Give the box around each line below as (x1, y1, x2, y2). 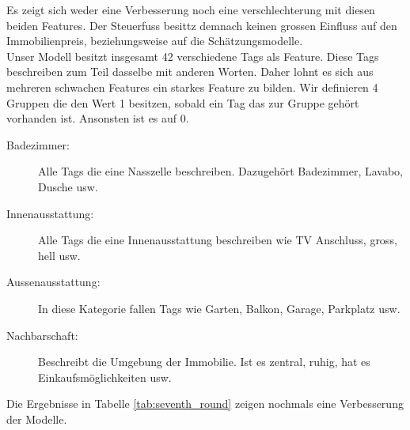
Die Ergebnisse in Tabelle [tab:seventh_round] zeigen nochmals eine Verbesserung (6, 395, 404, 412)
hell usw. (38, 247, 81, 263)
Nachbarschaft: (6, 326, 78, 343)
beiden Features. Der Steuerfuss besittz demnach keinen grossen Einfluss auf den (6, 17, 397, 33)
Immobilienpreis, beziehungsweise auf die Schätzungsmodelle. (6, 32, 303, 49)
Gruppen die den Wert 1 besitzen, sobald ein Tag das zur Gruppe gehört (6, 94, 359, 111)
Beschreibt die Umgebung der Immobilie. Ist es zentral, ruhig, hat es (38, 353, 370, 370)
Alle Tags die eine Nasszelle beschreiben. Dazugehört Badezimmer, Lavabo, (38, 163, 404, 179)
